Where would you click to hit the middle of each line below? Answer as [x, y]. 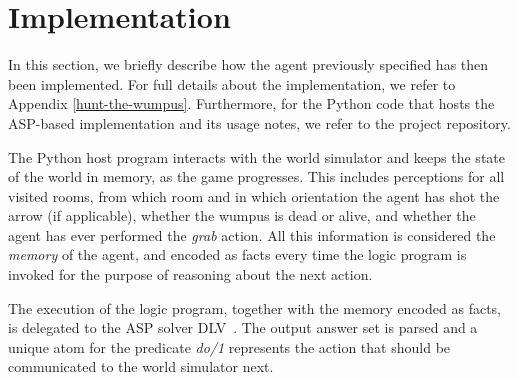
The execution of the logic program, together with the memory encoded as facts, [254, 307]
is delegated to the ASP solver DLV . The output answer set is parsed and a [243, 327]
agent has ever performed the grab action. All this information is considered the [252, 234]
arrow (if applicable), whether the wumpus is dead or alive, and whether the [242, 215]
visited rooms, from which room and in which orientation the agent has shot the [254, 195]
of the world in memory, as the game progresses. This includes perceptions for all [256, 176]
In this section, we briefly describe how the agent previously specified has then [248, 64]
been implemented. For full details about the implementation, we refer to [232, 83]
